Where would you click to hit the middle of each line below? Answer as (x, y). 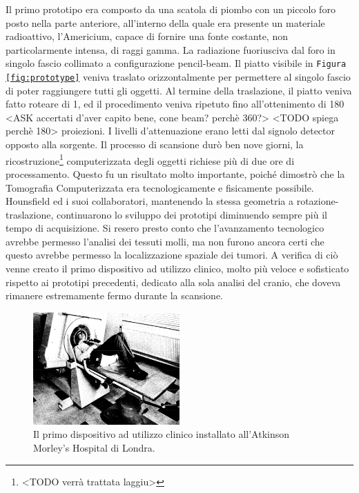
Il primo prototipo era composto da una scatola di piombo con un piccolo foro (171, 9)
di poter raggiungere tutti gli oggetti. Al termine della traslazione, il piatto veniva (179, 90)
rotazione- (318, 201)
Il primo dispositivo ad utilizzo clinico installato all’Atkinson (161, 434)
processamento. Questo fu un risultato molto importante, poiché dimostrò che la (175, 173)
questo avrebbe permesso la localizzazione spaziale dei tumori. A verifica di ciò (172, 255)
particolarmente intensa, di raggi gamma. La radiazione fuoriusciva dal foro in (171, 49)
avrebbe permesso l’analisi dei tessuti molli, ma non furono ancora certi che (165, 241)
